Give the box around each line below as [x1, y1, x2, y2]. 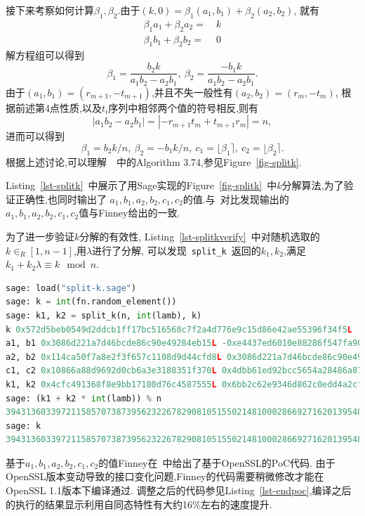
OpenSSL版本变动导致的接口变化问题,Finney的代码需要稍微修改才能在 [6, 469, 324, 484]
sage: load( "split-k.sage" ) [6, 283, 137, 293]
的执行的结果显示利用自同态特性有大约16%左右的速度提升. [6, 496, 272, 511]
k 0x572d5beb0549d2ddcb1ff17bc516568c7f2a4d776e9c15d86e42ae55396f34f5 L [6, 324, 352, 335]
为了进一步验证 [6, 228, 74, 243]
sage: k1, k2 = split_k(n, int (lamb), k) [6, 310, 202, 321]
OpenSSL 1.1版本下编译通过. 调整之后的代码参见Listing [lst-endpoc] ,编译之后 [6, 483, 352, 498]
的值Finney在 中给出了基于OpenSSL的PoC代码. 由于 [98, 455, 336, 470]
